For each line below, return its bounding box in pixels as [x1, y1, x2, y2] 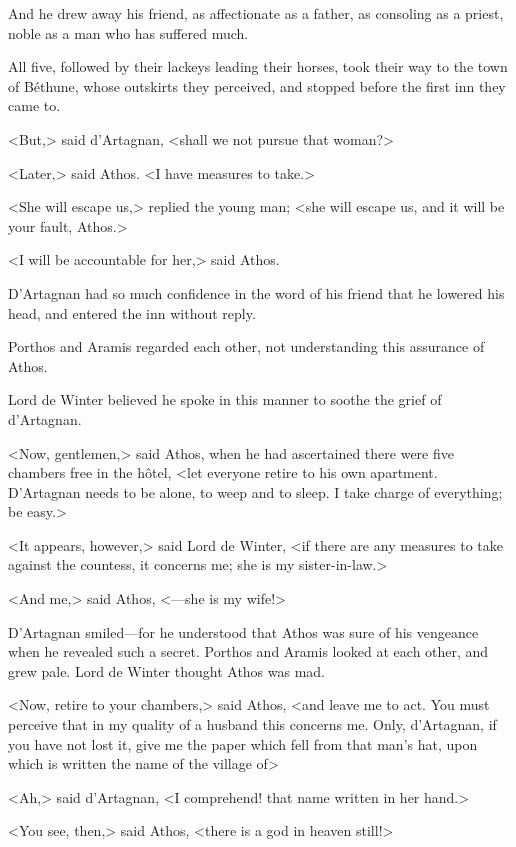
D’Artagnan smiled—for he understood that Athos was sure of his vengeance [8, 621, 479, 642]
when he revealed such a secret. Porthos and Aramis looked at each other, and [8, 641, 489, 662]
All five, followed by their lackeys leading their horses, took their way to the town [8, 56, 508, 77]
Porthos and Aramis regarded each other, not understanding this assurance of [8, 336, 485, 357]
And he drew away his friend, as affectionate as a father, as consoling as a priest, [8, 3, 504, 23]
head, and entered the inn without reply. [8, 302, 256, 323]
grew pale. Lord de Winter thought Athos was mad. [8, 660, 326, 681]
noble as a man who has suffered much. [8, 22, 249, 43]
